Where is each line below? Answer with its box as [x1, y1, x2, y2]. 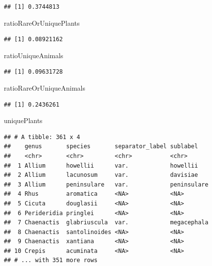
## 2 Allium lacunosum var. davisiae [4, 172, 198, 179]
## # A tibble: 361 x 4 [4, 133, 80, 141]
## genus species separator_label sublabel [4, 143, 198, 150]
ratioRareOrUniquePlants [4, 17, 80, 28]
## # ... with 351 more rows [4, 257, 98, 264]
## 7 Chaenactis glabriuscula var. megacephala [4, 219, 209, 226]
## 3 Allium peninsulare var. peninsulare [4, 181, 209, 188]
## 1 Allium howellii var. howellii [4, 162, 198, 169]
